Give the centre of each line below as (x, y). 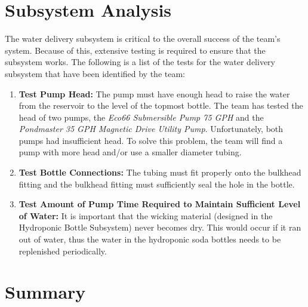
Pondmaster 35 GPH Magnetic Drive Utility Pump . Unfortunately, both (151, 129)
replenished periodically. (63, 251)
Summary (45, 292)
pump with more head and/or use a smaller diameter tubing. (130, 152)
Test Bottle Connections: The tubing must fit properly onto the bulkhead (160, 172)
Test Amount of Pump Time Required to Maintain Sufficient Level (160, 204)
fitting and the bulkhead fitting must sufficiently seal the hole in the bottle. (157, 184)
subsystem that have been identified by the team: (95, 73)
